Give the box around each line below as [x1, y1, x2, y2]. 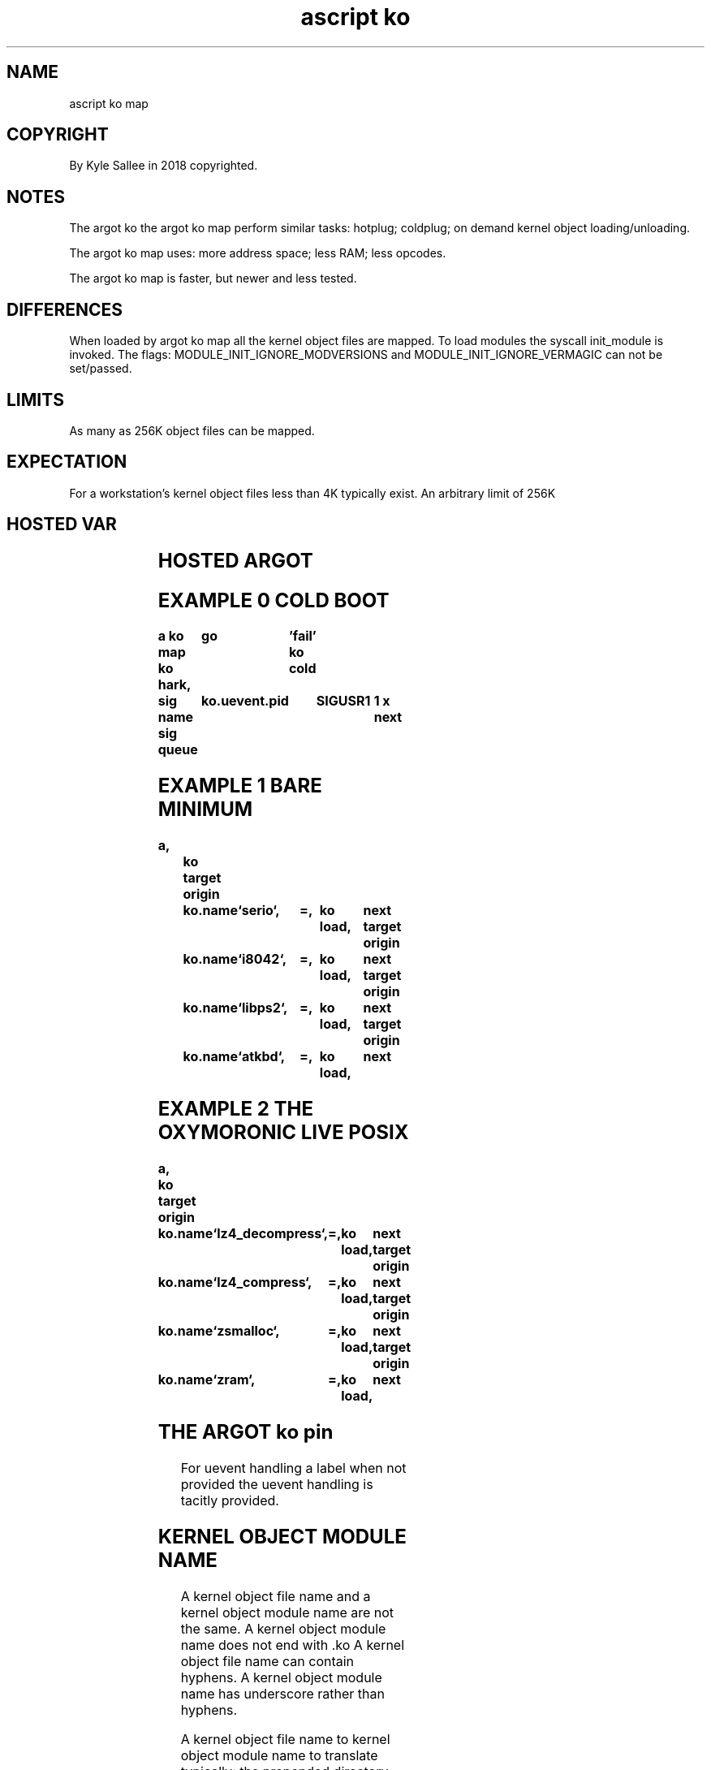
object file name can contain [180, 1652, 355, 1669]
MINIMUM [157, 797, 253, 822]
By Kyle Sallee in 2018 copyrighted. [69, 158, 258, 173]
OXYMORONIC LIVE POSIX [157, 1120, 409, 1145]
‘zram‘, [213, 1371, 256, 1388]
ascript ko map [69, 96, 149, 110]
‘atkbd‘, [237, 1048, 286, 1065]
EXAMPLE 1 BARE [157, 774, 322, 798]
